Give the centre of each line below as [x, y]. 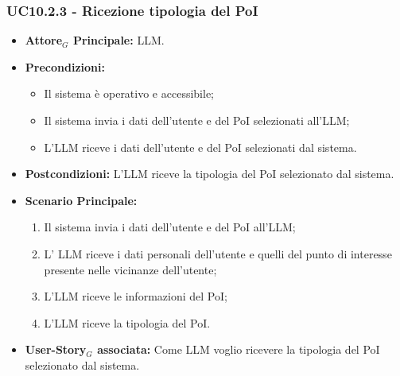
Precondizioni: [65, 66]
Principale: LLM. [118, 40]
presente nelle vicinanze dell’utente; [130, 269]
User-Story [56, 349]
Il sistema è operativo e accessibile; [129, 93]
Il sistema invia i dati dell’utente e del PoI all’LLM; [170, 227]
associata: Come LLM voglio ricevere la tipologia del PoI [239, 349]
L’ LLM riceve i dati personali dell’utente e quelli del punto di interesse [218, 253]
